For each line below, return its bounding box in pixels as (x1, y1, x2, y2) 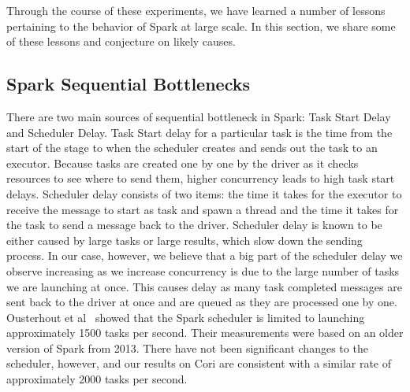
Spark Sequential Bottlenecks (6, 72, 250, 96)
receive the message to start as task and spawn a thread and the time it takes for (6, 201, 399, 217)
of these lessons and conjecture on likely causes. (6, 33, 236, 50)
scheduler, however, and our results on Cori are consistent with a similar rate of (6, 355, 392, 372)
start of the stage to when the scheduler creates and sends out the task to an (6, 139, 378, 156)
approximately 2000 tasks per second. (6, 371, 188, 387)
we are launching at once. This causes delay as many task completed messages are (6, 278, 402, 294)
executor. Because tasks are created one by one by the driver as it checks (6, 154, 359, 171)
